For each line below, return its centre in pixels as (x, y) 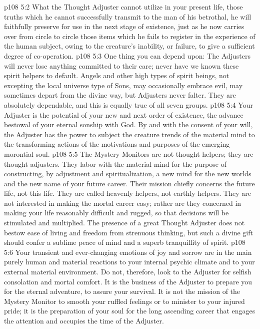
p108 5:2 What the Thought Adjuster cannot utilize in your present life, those (123, 7)
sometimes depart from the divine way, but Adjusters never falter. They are (120, 95)
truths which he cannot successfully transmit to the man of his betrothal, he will (128, 16)
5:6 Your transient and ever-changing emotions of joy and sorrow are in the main (128, 252)
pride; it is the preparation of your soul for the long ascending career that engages (130, 311)
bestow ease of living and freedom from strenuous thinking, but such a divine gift (128, 232)
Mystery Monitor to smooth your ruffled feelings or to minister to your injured (124, 301)
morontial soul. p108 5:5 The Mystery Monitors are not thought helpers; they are (129, 153)
